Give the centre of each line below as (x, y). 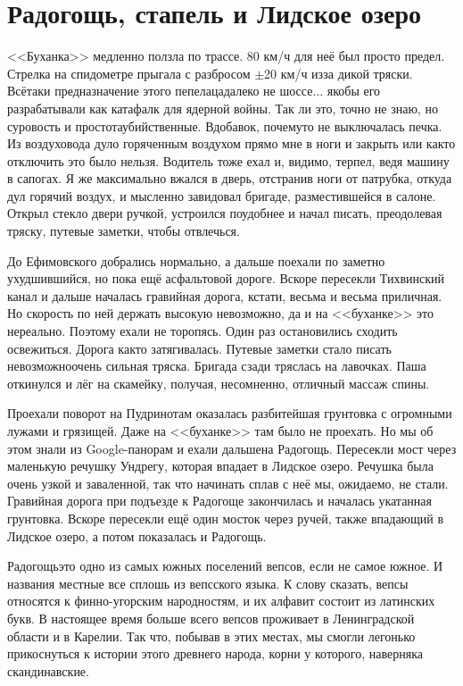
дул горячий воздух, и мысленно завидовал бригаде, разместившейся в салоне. (222, 195)
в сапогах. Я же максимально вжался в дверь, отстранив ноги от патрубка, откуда (230, 178)
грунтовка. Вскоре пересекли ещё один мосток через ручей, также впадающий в (226, 518)
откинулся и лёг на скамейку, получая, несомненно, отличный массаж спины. (219, 383)
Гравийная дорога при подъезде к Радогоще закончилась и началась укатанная (220, 501)
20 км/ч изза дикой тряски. (339, 73)
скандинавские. (48, 670)
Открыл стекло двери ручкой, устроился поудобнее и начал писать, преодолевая (225, 213)
